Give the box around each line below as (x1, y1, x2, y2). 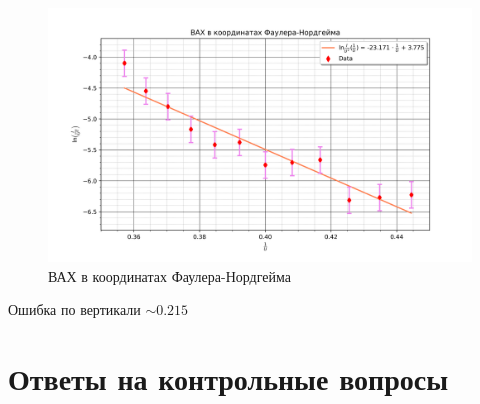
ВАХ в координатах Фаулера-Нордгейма (48, 265, 291, 286)
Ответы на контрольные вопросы (8, 358, 449, 399)
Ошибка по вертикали (8, 299, 141, 320)
